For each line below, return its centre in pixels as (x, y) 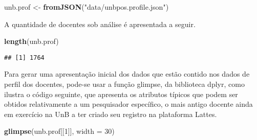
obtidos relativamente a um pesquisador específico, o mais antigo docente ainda (128, 104)
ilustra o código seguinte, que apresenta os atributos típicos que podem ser (121, 94)
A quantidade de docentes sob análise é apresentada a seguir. (100, 24)
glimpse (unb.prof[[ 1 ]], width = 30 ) (59, 131)
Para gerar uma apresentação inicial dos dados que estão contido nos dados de (127, 74)
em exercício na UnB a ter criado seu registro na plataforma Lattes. (111, 114)
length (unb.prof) (31, 41)
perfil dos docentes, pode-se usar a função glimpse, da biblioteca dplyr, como (124, 84)
